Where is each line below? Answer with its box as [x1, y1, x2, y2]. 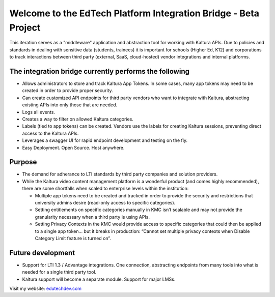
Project [9, 22, 41, 33]
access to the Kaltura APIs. [22, 130, 79, 136]
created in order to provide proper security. [22, 87, 113, 94]
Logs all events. [22, 109, 56, 115]
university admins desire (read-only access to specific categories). [35, 200, 176, 206]
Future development [9, 248, 75, 257]
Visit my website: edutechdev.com [9, 285, 81, 292]
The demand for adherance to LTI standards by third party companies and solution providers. [22, 171, 218, 177]
